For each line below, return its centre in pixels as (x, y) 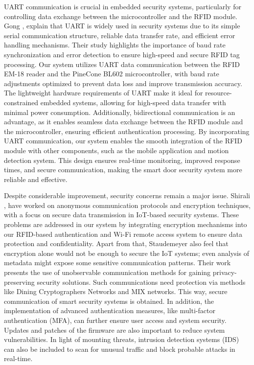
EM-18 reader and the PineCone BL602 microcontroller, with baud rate (112, 74)
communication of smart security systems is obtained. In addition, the (109, 301)
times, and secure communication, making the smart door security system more (123, 170)
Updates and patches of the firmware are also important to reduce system (115, 330)
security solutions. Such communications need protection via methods (141, 282)
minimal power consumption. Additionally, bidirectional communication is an (120, 112)
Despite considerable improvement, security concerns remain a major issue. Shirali (127, 195)
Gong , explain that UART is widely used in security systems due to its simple (122, 26)
